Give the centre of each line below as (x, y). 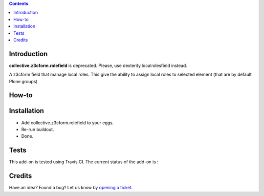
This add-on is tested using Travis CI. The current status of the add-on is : (84, 162)
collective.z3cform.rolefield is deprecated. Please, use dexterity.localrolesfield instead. (98, 65)
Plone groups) (23, 81)
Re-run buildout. (38, 129)
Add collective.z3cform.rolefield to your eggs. (67, 123)
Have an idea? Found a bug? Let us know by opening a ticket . (71, 188)
